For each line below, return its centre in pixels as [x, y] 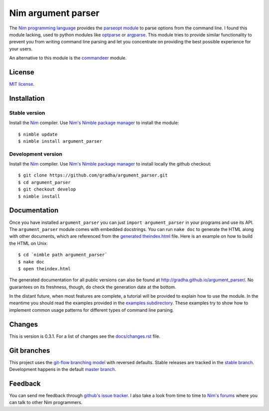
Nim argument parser [54, 13]
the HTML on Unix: [29, 243]
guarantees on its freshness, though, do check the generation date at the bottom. [93, 287]
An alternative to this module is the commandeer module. [68, 58]
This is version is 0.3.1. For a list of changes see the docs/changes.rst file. [85, 336]
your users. [21, 49]
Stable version [27, 113]
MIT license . [22, 84]
